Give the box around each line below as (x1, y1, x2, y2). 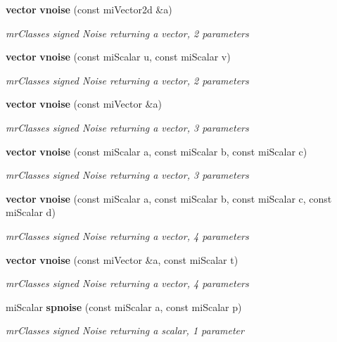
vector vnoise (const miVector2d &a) (6, 2, 172, 16)
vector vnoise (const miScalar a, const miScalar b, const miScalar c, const (6, 191, 332, 205)
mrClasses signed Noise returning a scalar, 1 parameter (6, 323, 244, 338)
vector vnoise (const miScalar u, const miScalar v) (6, 49, 231, 64)
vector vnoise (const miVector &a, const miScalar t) (6, 252, 239, 267)
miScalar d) (6, 205, 56, 220)
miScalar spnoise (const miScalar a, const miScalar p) (6, 299, 242, 314)
